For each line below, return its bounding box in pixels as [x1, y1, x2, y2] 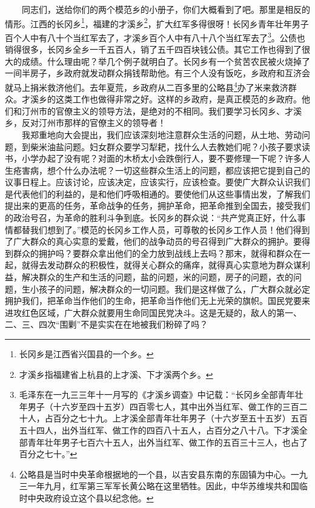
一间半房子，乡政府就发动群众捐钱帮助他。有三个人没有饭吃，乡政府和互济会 [5, 67, 310, 79]
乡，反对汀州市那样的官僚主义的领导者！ [5, 116, 166, 129]
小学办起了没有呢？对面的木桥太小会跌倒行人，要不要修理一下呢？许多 [21, 152, 302, 165]
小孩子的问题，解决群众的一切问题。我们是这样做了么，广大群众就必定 [30, 282, 310, 295]
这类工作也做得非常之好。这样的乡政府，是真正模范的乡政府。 [55, 93, 302, 105]
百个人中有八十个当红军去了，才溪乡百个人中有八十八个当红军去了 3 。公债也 [5, 29, 305, 44]
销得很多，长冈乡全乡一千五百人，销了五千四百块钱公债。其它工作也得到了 [5, 43, 302, 56]
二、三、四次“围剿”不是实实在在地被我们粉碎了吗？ [5, 318, 208, 331]
